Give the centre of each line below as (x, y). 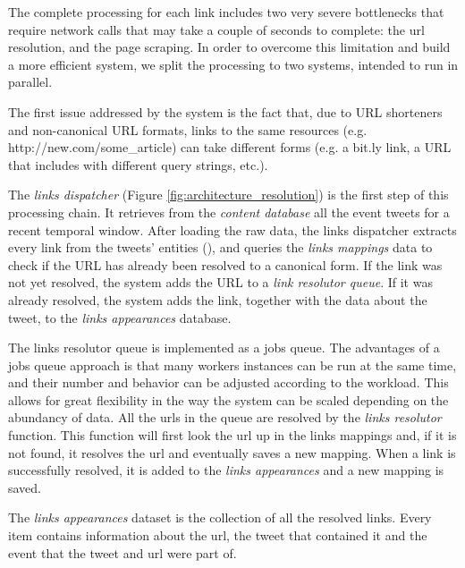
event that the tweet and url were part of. (123, 552)
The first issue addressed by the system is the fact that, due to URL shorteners (225, 111)
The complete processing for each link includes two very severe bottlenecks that (226, 12)
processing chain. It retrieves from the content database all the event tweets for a (229, 212)
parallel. (30, 82)
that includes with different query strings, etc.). (138, 164)
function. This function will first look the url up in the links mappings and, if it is (232, 435)
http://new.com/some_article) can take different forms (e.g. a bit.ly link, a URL (230, 147)
